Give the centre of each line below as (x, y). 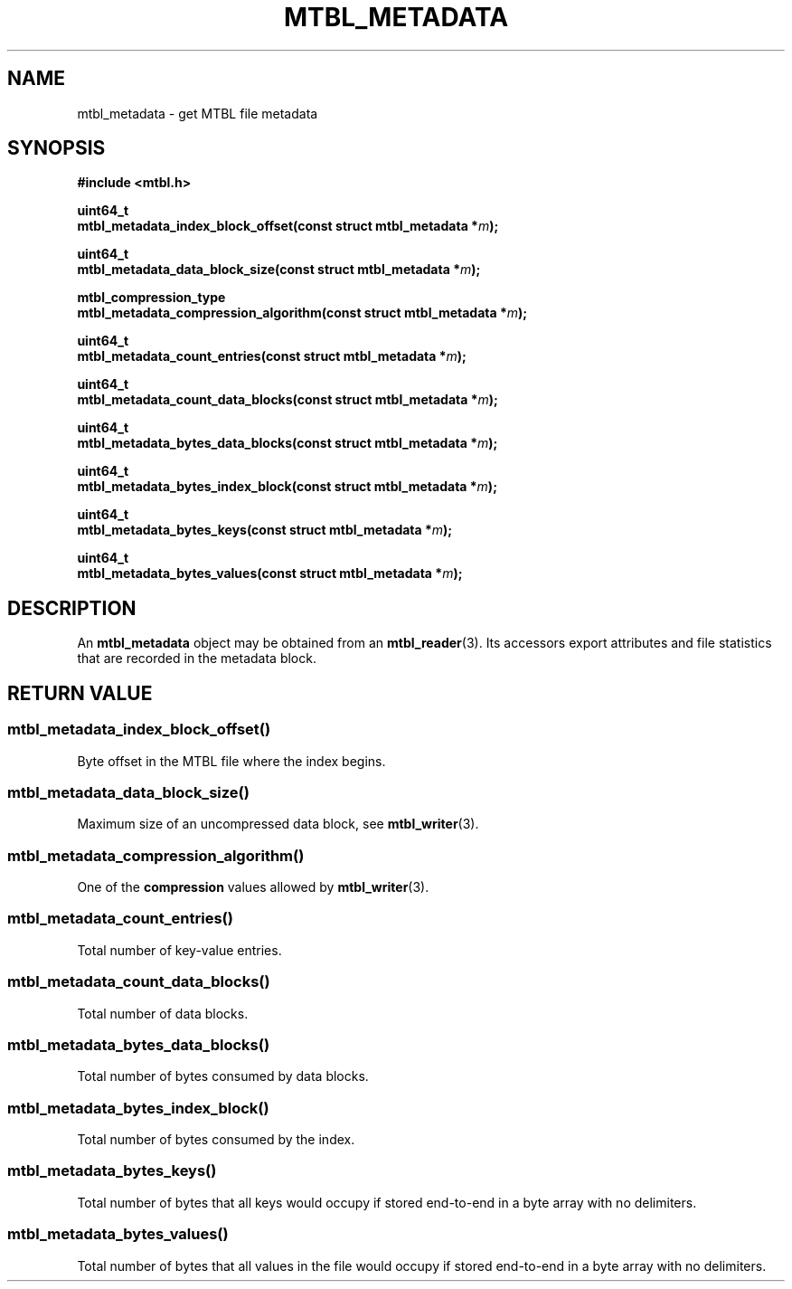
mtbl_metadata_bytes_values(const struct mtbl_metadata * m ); (270, 573)
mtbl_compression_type (151, 298)
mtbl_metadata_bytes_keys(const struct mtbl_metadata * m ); (265, 530)
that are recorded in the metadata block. (197, 659)
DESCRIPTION (72, 608)
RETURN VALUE (80, 693)
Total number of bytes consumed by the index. (216, 1139)
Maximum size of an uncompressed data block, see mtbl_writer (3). (278, 824)
